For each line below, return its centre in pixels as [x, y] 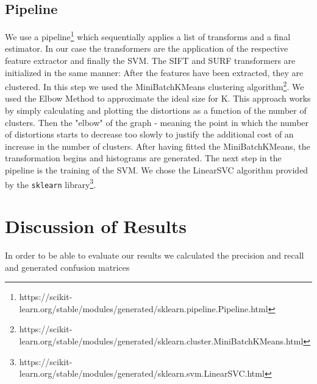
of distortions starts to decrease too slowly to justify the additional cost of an [149, 134]
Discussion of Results [96, 226]
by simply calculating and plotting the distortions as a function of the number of [156, 110]
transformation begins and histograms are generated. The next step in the [143, 158]
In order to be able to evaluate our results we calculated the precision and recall [155, 255]
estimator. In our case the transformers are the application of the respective [147, 48]
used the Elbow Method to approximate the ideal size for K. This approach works [158, 98]
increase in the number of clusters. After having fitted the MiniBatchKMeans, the [158, 146]
